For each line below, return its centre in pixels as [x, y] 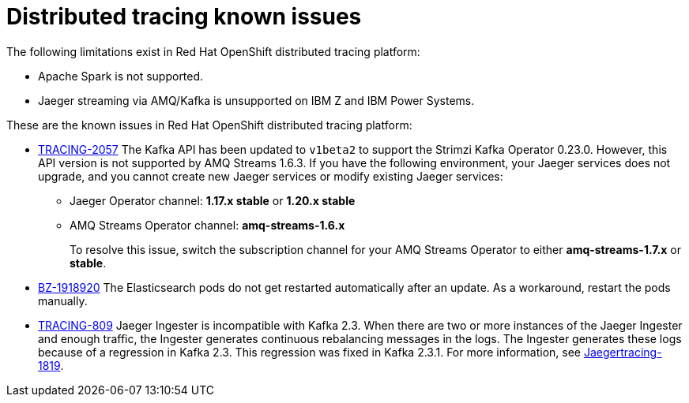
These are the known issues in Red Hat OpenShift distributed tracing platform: [209, 125]
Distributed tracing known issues [184, 17]
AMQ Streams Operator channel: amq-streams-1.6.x [207, 225]
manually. [63, 300]
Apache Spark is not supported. [121, 76]
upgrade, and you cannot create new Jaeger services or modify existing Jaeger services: [271, 176]
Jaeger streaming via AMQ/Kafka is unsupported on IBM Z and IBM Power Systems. [256, 100]
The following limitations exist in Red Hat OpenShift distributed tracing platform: [213, 51]
